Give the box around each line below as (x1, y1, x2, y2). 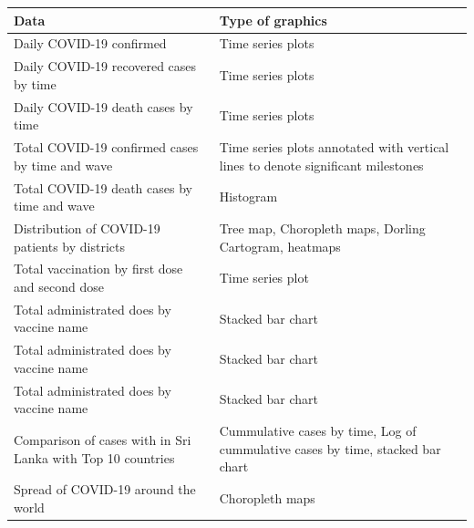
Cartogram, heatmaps (219, 236, 341, 255)
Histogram (219, 187, 278, 206)
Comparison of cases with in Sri (14, 430, 191, 449)
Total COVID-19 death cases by (14, 178, 192, 197)
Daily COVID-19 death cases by (14, 97, 193, 116)
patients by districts (14, 236, 125, 255)
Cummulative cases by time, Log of (219, 421, 417, 440)
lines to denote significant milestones (219, 155, 424, 174)
